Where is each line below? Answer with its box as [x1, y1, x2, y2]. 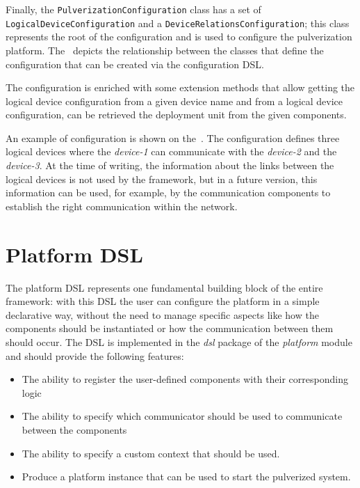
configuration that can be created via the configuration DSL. [6, 56, 264, 71]
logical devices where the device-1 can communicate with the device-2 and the [6, 144, 337, 159]
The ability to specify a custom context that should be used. [22, 446, 280, 460]
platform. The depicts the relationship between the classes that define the [6, 42, 324, 57]
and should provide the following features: [6, 348, 184, 363]
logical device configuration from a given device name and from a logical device [6, 93, 343, 108]
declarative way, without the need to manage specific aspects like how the [6, 307, 319, 322]
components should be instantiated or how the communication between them [6, 321, 334, 336]
